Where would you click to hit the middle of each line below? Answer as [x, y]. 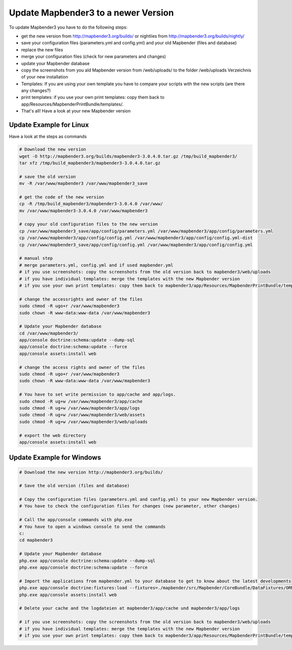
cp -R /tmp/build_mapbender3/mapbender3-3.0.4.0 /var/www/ [91, 204]
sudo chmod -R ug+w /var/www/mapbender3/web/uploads [83, 422]
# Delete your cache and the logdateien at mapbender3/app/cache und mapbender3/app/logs [130, 608]
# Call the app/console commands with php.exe [76, 520]
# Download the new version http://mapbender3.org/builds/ [91, 472]
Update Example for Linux [49, 125]
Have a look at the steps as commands [48, 137]
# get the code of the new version [62, 197]
